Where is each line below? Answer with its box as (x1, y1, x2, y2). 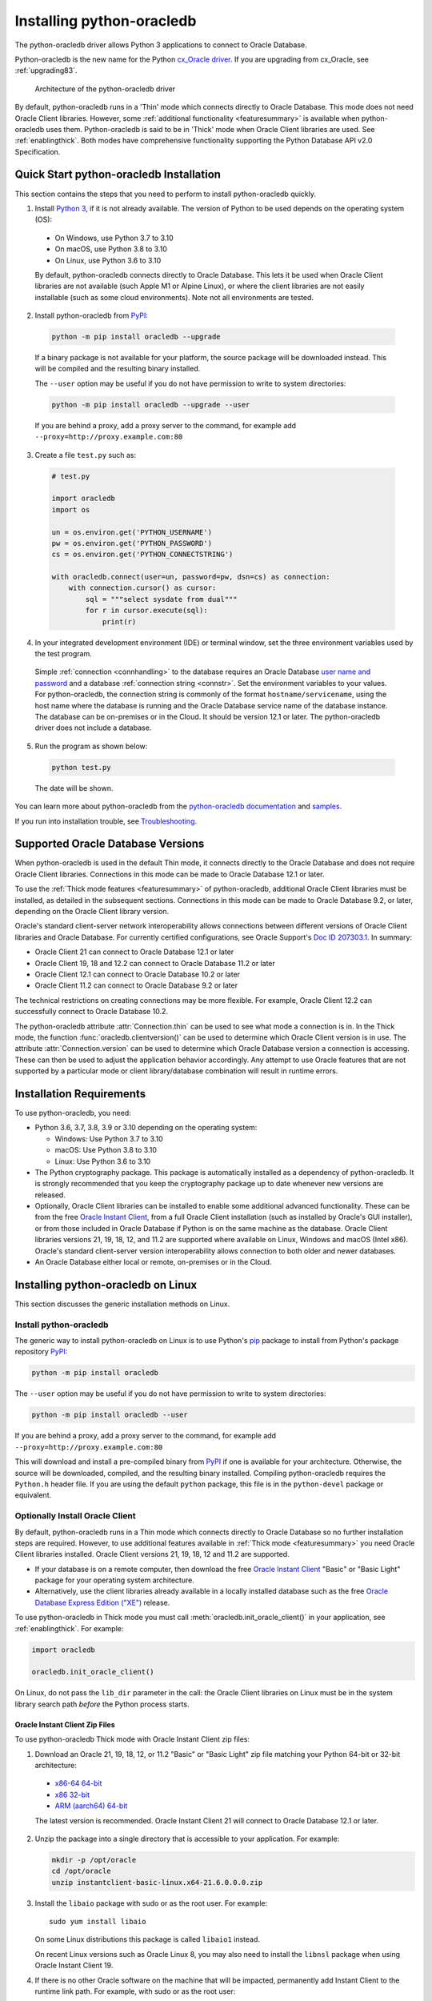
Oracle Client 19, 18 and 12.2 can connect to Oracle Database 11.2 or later (34, 958, 276, 968)
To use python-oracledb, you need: (14, 1108, 131, 1117)
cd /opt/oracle (51, 1867, 111, 1876)
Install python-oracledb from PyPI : (34, 311, 148, 320)
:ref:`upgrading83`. (14, 66, 78, 75)
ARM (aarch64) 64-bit (54, 1801, 128, 1811)
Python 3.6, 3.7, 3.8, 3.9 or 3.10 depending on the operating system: (34, 1123, 258, 1133)
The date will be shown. (34, 783, 114, 792)
